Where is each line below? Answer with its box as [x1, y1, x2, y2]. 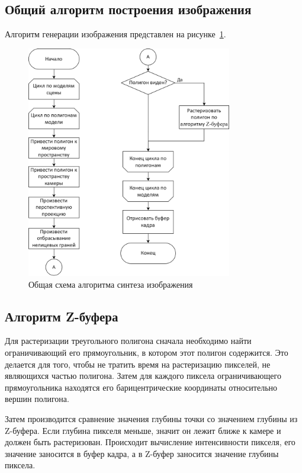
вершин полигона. [5, 392, 69, 405]
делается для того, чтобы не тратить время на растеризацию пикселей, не [5, 358, 271, 370]
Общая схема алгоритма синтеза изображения [28, 278, 193, 290]
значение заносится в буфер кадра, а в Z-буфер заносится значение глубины [5, 447, 279, 459]
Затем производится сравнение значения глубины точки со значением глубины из [5, 412, 298, 424]
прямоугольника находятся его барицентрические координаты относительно [5, 381, 278, 393]
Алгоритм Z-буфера [5, 307, 118, 325]
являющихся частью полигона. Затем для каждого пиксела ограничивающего [5, 369, 281, 382]
